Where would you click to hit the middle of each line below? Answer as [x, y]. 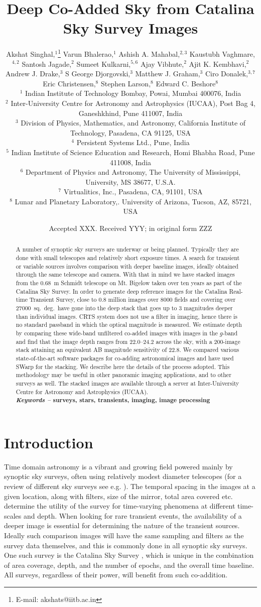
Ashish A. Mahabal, [149, 53]
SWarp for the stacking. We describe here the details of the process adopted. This [123, 366]
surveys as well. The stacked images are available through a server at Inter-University [127, 383]
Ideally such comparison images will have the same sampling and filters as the [124, 535]
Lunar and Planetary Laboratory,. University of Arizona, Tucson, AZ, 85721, [133, 201]
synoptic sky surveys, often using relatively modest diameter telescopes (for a [123, 476]
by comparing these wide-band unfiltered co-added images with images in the [117, 333]
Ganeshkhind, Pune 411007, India [130, 113]
